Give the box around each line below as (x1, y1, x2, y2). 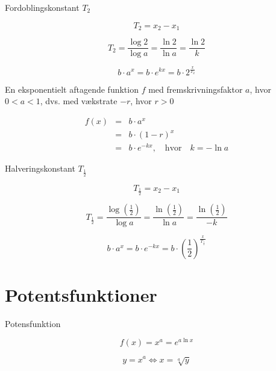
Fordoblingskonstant (5, 1, 80, 13)
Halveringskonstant (5, 162, 75, 175)
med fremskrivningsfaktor (148, 83, 243, 95)
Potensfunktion (5, 317, 61, 329)
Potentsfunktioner (5, 282, 157, 307)
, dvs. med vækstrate (40, 95, 118, 107)
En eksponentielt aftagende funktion (5, 83, 139, 95)
